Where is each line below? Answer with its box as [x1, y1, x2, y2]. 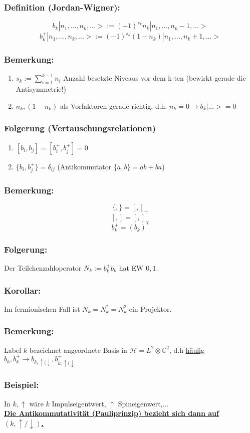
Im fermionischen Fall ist [4, 303, 80, 314]
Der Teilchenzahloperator [4, 263, 82, 273]
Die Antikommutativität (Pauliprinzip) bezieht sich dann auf [4, 408, 219, 418]
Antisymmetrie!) [16, 84, 66, 94]
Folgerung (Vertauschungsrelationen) [4, 122, 156, 134]
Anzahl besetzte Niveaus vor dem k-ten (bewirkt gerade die [63, 73, 246, 83]
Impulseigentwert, [52, 398, 106, 408]
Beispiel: [4, 378, 39, 391]
